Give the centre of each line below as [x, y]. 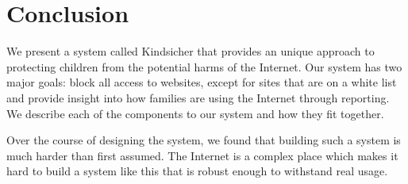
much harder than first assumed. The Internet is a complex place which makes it [202, 155]
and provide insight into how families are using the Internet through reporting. [198, 97]
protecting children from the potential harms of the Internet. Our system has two [204, 66]
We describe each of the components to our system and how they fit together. [195, 113]
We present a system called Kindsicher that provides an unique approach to [191, 51]
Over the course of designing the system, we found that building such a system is [204, 140]
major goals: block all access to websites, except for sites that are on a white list [202, 82]
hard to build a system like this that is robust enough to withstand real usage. [197, 171]
